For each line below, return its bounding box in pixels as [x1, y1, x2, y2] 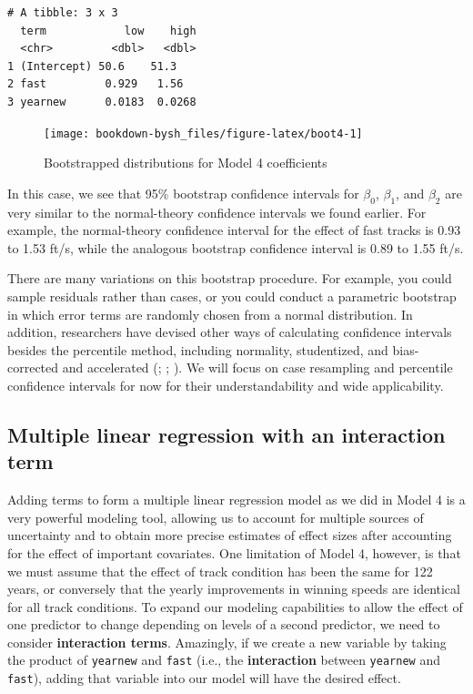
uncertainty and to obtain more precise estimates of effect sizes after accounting [7, 526, 452, 545]
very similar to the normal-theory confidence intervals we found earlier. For [7, 202, 427, 221]
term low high [20, 24, 196, 37]
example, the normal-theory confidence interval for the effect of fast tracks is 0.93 [7, 220, 461, 240]
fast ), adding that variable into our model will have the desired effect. [7, 668, 401, 688]
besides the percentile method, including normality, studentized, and [7, 340, 388, 359]
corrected [7, 358, 59, 377]
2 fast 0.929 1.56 [7, 77, 184, 91]
